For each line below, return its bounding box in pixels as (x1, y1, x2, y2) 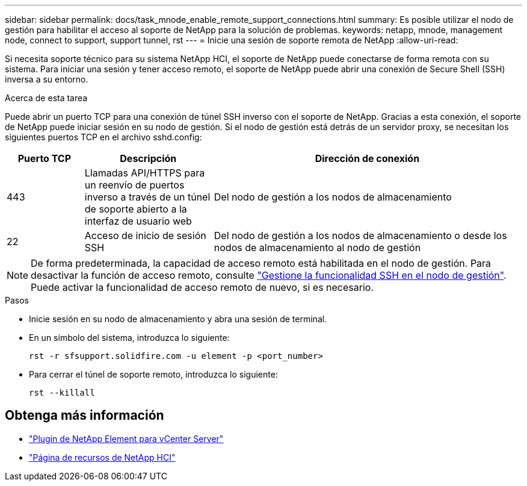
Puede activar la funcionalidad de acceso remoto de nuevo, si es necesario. (31, 281, 374, 293)
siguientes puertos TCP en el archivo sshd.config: (5, 132, 202, 142)
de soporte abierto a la (84, 203, 187, 215)
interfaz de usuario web (84, 215, 192, 227)
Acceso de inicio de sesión (84, 229, 206, 241)
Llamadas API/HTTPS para (84, 167, 205, 179)
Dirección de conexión (315, 152, 420, 164)
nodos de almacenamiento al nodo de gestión (214, 241, 421, 254)
